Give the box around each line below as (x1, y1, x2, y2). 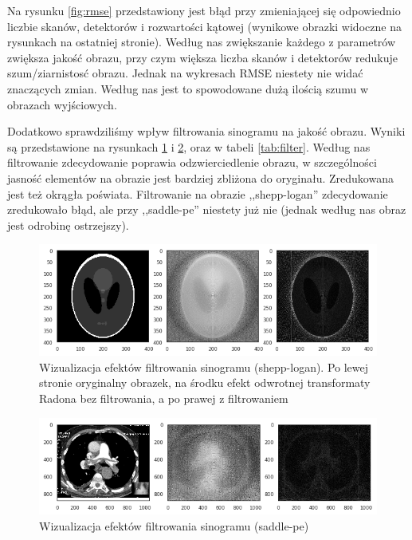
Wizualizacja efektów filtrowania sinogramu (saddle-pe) (39, 518, 309, 534)
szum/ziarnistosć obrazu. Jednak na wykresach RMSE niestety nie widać (7, 65, 363, 81)
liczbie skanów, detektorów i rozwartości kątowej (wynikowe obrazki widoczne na (7, 18, 402, 34)
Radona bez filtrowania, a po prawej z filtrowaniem (39, 390, 288, 407)
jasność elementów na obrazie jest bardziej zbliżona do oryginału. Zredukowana (7, 169, 394, 186)
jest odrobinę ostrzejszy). (7, 216, 129, 233)
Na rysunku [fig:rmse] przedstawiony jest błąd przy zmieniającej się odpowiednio (7, 2, 401, 18)
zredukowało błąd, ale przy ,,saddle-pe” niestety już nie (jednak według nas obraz (7, 201, 406, 218)
